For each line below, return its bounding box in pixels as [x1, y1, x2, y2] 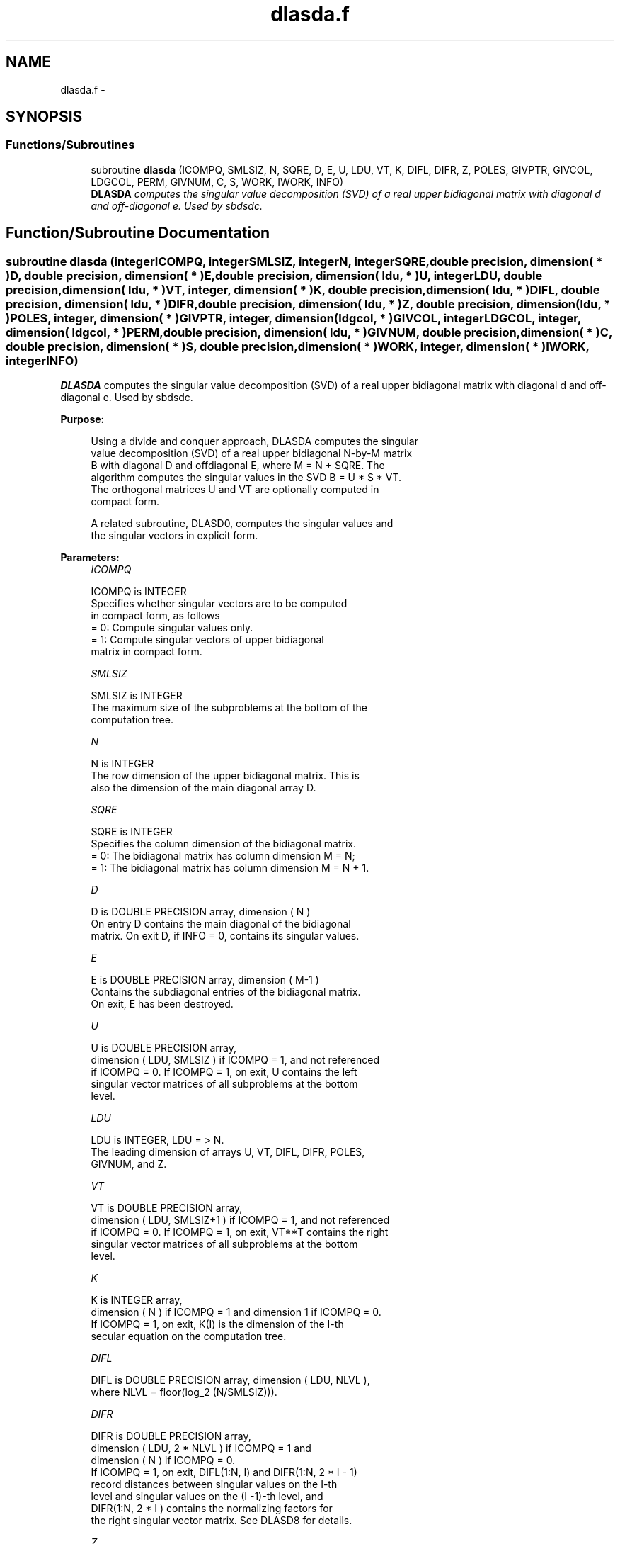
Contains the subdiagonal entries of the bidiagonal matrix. [91, 986, 361, 998]
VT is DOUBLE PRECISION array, [91, 1202, 243, 1215]
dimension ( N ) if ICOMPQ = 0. [91, 1454, 236, 1467]
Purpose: [60, 413, 105, 426]
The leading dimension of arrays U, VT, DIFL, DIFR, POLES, [91, 1146, 365, 1159]
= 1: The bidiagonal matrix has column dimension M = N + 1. [91, 862, 369, 874]
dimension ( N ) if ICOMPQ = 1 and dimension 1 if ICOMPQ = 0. [91, 1306, 381, 1319]
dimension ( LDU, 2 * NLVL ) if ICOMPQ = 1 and [91, 1442, 311, 1455]
